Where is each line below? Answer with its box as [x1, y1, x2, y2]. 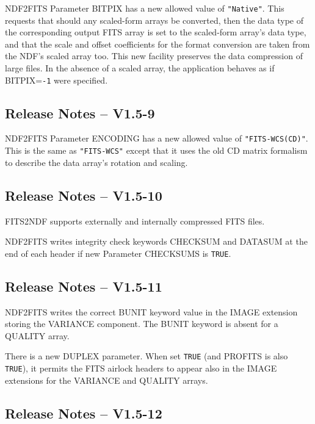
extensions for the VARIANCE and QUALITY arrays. [5, 373, 208, 386]
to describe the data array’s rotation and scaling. [5, 156, 188, 168]
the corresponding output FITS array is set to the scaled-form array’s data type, [5, 26, 306, 38]
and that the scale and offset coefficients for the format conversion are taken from [5, 37, 310, 50]
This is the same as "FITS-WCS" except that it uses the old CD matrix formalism [5, 144, 308, 157]
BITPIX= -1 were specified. [5, 73, 108, 86]
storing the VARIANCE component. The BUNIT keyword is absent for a [5, 317, 278, 330]
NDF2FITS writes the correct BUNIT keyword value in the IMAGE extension [5, 305, 298, 318]
